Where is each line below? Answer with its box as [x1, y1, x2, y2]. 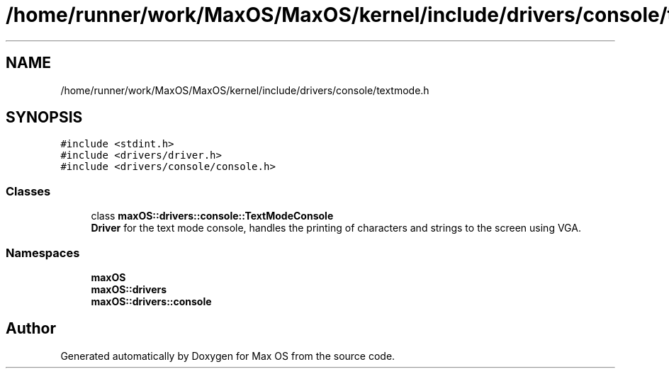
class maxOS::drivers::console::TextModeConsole [91, 210, 334, 222]
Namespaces [6, 245, 80, 260]
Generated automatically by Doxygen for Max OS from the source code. [60, 349, 395, 362]
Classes [6, 183, 51, 198]
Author [6, 319, 56, 338]
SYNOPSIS [6, 108, 83, 127]
